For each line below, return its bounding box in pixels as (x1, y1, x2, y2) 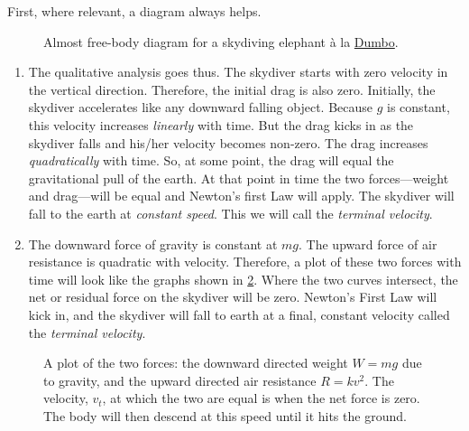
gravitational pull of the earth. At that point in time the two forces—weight (28, 168, 449, 187)
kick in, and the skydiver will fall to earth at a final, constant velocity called (28, 305, 450, 323)
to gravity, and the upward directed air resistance (43, 370, 317, 389)
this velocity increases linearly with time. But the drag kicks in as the (28, 115, 414, 134)
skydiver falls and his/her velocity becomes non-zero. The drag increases (28, 133, 428, 152)
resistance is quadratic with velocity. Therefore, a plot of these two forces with (28, 252, 462, 271)
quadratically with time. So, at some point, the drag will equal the (28, 151, 394, 170)
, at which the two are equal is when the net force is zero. (102, 389, 420, 408)
